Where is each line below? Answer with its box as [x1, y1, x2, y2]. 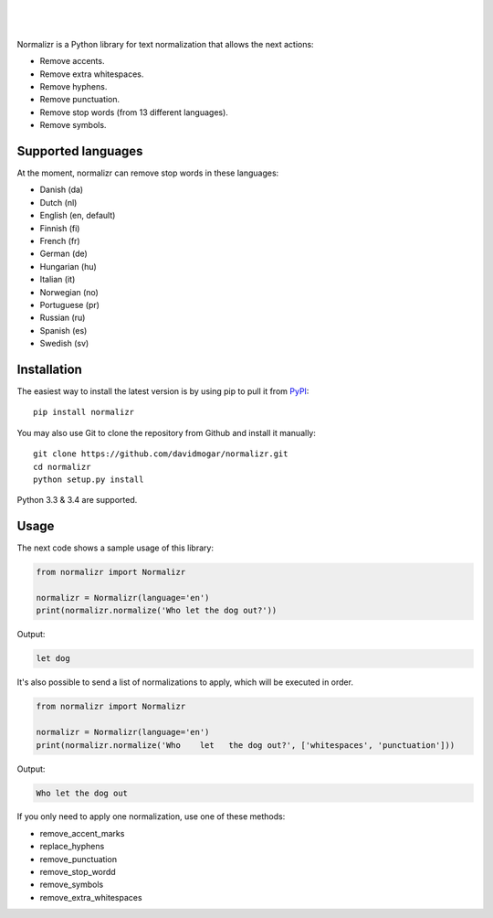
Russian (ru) [39, 312, 86, 324]
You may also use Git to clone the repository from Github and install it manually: [16, 427, 317, 438]
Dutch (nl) [39, 197, 78, 208]
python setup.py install [33, 474, 144, 485]
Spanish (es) [39, 325, 88, 336]
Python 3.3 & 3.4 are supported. [16, 495, 138, 506]
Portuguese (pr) [39, 299, 100, 310]
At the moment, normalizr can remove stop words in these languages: [16, 167, 279, 178]
